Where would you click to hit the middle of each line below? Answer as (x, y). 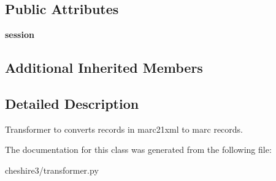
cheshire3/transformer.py (52, 170)
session (20, 35)
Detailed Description (72, 103)
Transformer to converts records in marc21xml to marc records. (124, 129)
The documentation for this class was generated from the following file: (138, 150)
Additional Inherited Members (104, 68)
